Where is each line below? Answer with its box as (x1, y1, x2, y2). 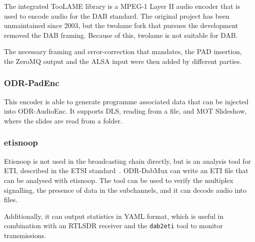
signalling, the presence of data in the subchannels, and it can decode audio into (4, 184, 247, 195)
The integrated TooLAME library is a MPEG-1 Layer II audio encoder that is (4, 1, 240, 11)
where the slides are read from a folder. (4, 115, 122, 125)
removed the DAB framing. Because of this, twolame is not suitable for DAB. (4, 30, 238, 40)
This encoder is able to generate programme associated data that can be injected (4, 96, 249, 106)
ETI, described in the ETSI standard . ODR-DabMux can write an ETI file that (4, 165, 249, 176)
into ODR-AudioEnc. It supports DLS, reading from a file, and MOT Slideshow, (4, 106, 247, 116)
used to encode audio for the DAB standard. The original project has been (4, 10, 229, 21)
